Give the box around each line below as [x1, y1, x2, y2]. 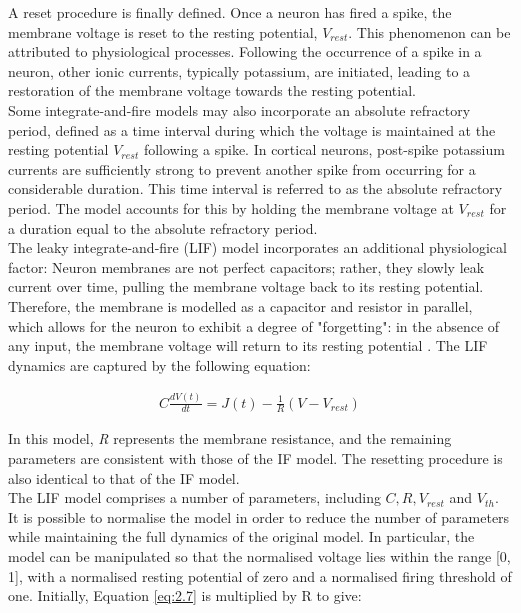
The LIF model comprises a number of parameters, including [8, 487, 381, 508]
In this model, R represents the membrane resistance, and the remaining [8, 428, 452, 449]
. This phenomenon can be [348, 21, 511, 42]
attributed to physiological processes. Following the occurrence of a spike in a [8, 41, 482, 62]
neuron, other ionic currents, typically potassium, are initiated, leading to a [8, 60, 471, 81]
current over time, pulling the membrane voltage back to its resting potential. [8, 276, 484, 297]
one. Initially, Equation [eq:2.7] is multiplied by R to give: [8, 585, 362, 606]
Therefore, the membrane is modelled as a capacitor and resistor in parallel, [8, 295, 473, 316]
